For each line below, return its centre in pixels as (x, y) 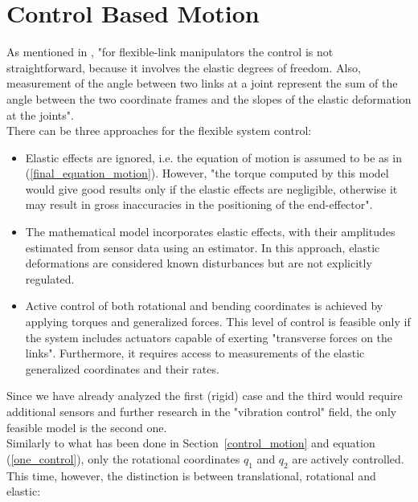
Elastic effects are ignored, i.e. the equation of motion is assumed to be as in (213, 157)
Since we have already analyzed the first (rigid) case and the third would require (205, 396)
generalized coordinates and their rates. (122, 368)
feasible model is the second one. (87, 427)
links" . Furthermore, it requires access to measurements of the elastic (195, 353)
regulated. (50, 278)
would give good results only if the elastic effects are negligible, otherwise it (211, 188)
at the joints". (40, 114)
